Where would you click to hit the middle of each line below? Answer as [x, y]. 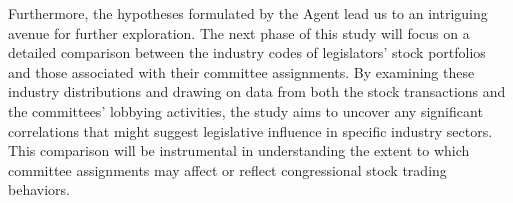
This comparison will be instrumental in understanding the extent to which [239, 150]
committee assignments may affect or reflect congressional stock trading [227, 169]
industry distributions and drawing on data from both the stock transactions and [257, 91]
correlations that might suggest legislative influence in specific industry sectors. [250, 130]
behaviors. [39, 189]
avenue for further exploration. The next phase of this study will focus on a [239, 32]
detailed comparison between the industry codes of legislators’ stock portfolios [247, 52]
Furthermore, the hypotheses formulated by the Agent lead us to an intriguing [248, 13]
